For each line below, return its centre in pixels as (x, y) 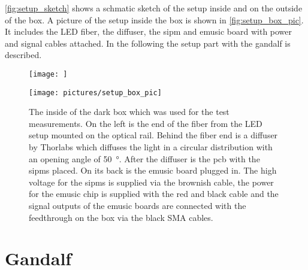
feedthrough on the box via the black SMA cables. (121, 217)
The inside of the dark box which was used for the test (129, 112)
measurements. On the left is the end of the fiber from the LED (146, 123)
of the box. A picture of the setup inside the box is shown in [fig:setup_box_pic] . (154, 19)
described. (23, 55)
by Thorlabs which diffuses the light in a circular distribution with (151, 147)
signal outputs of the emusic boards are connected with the (138, 206)
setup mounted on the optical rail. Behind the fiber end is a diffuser (153, 135)
